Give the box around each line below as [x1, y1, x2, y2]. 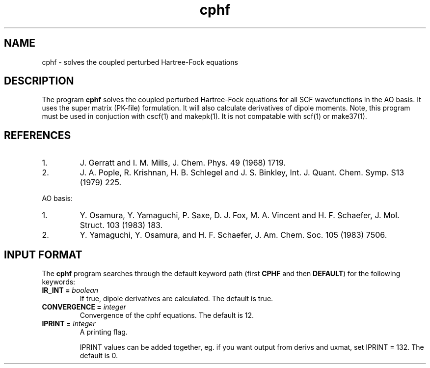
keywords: [42, 278, 76, 286]
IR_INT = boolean [42, 286, 99, 295]
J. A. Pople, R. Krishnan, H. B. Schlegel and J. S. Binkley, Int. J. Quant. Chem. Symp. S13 [80, 168, 404, 178]
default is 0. [80, 351, 118, 360]
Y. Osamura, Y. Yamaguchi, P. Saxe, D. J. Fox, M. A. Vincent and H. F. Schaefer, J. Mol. [80, 210, 400, 221]
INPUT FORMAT [4, 248, 82, 261]
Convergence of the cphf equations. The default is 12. [80, 311, 254, 320]
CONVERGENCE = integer [42, 303, 126, 311]
